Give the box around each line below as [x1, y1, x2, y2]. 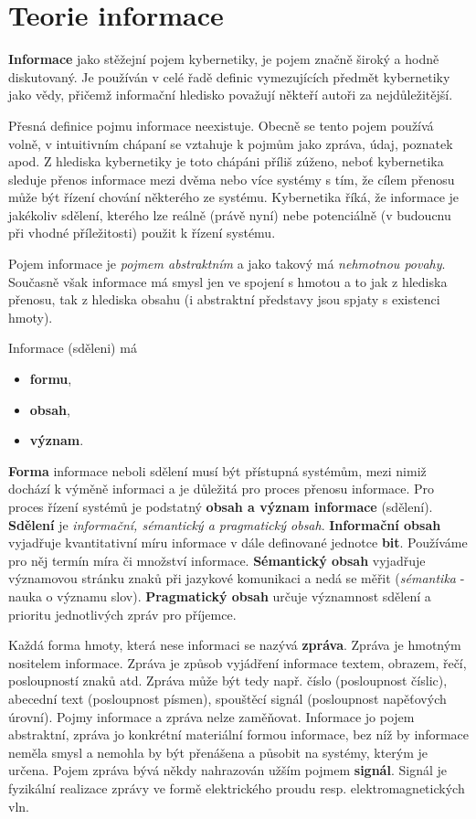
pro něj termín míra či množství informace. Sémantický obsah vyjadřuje [8, 550, 426, 569]
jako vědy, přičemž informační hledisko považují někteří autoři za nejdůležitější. [8, 85, 453, 104]
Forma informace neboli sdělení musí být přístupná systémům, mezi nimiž [8, 461, 427, 480]
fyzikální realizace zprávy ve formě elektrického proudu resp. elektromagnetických [8, 778, 465, 797]
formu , [29, 369, 72, 388]
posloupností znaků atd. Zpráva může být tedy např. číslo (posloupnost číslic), [8, 671, 448, 690]
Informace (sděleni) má [8, 338, 137, 357]
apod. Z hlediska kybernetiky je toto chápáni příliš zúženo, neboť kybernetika [8, 152, 444, 171]
